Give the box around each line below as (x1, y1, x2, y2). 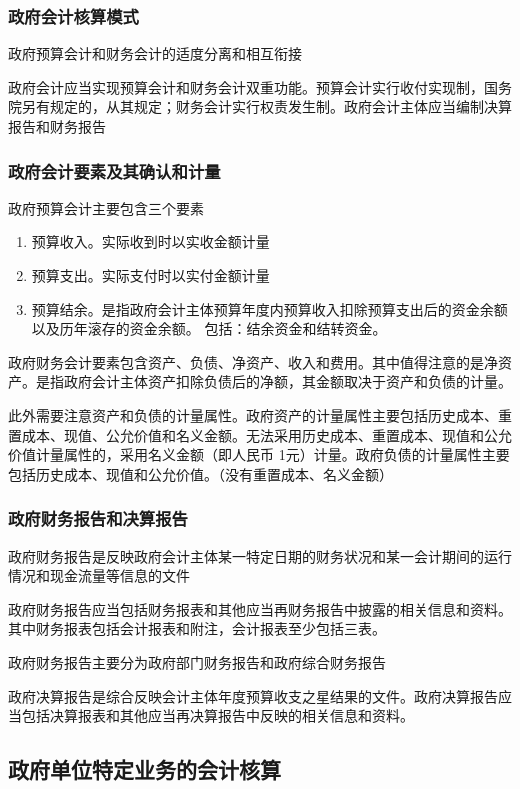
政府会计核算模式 (8, 3, 139, 28)
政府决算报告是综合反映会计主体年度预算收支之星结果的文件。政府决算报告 (8, 685, 498, 706)
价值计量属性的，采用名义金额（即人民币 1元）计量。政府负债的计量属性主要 (8, 444, 510, 465)
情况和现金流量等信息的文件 (8, 565, 190, 586)
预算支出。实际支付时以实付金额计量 (31, 265, 270, 285)
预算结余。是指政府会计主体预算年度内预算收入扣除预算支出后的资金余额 (31, 298, 508, 319)
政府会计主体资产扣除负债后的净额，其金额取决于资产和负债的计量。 (63, 371, 512, 392)
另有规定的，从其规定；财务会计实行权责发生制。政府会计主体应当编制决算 (21, 96, 512, 117)
